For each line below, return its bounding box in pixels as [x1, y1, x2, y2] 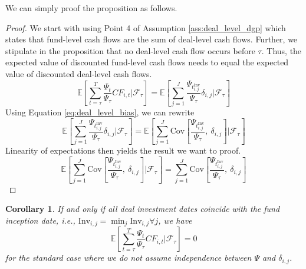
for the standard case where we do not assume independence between [5, 251, 252, 264]
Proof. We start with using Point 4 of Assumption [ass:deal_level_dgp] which [5, 21, 286, 34]
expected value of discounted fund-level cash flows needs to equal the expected [5, 56, 289, 68]
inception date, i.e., [5, 214, 75, 226]
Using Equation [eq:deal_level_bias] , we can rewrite [5, 106, 195, 118]
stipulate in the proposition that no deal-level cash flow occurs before [5, 44, 255, 57]
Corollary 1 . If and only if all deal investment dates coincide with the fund [5, 202, 280, 215]
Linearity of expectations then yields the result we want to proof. [5, 144, 241, 157]
